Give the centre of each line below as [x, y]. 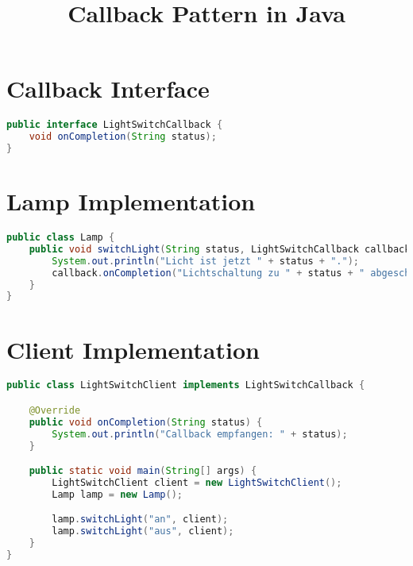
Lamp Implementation [131, 201]
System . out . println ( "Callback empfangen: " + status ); [200, 434]
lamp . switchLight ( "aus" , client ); [143, 531]
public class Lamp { [61, 238]
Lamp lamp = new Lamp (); [117, 494]
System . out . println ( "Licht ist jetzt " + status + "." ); [205, 261]
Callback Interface [108, 89]
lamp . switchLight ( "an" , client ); [140, 520]
